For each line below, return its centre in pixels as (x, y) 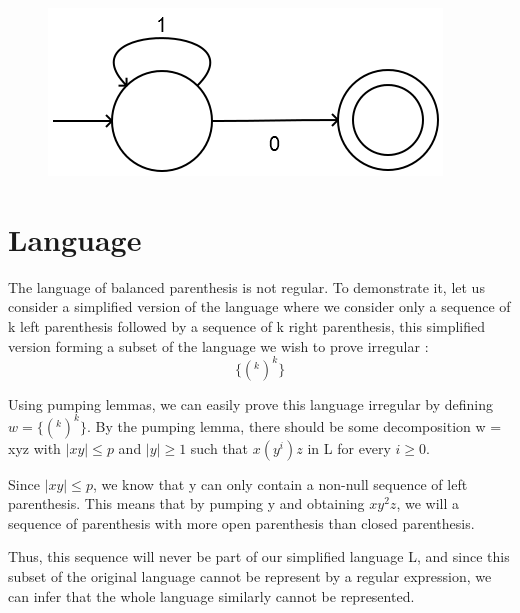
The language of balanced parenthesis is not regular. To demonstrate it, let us (246, 286)
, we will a (427, 503)
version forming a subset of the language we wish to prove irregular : (218, 345)
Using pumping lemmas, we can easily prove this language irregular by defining (251, 403)
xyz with (34, 447)
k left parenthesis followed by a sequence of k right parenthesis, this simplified (247, 325)
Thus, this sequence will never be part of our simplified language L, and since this (259, 556)
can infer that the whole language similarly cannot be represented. (211, 595)
